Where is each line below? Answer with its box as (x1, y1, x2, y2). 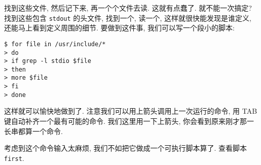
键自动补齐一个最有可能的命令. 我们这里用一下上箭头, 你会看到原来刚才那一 (4, 116, 254, 126)
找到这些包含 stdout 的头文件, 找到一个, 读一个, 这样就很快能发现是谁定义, (4, 12, 251, 23)
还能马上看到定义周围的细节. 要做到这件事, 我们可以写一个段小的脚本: (4, 22, 235, 33)
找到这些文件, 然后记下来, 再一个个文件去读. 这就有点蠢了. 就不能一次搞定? (4, 3, 252, 13)
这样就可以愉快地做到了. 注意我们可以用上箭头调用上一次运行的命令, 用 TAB (4, 106, 257, 116)
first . (4, 152, 24, 163)
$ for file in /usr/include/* (4, 40, 106, 48)
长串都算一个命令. (4, 125, 63, 136)
